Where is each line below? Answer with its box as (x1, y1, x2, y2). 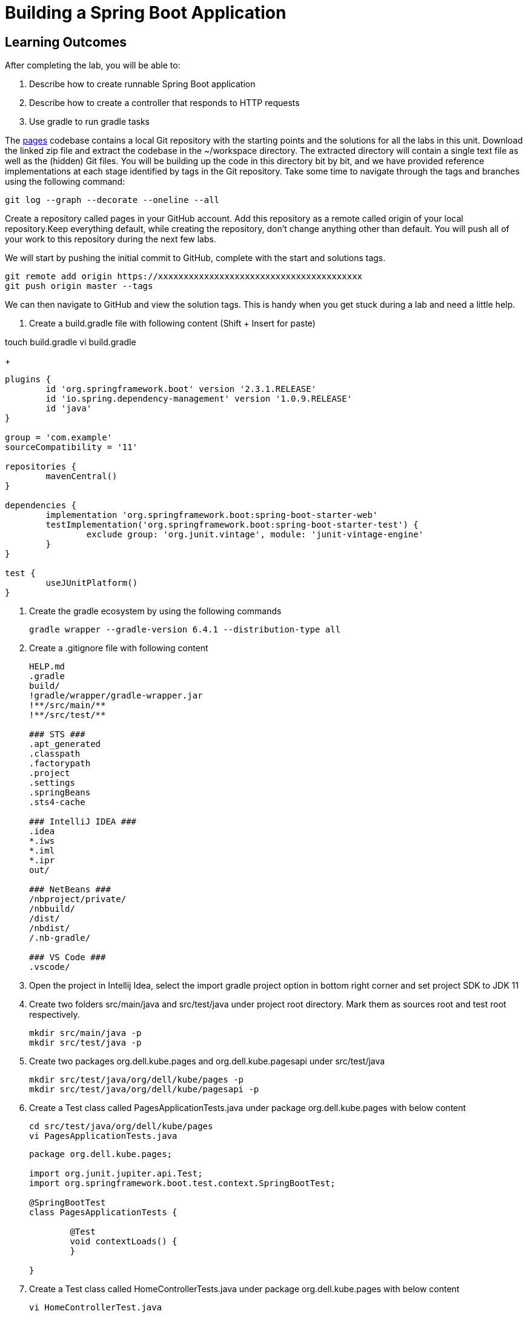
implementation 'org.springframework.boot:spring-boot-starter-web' (45, 510, 378, 520)
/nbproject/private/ (29, 894, 127, 904)
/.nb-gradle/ (29, 933, 91, 943)
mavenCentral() (45, 471, 118, 482)
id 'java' (45, 403, 92, 414)
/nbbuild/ (29, 904, 75, 914)
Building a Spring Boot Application (5, 2, 287, 23)
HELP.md (29, 662, 65, 672)
